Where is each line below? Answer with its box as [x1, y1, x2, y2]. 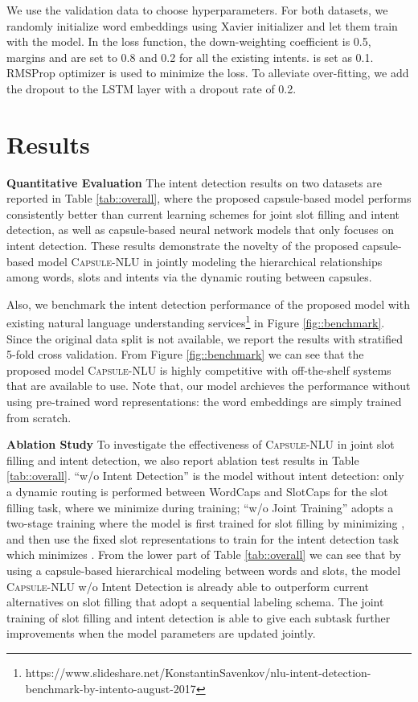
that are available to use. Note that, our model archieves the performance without [6, 377, 411, 394]
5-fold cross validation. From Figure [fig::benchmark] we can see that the [6, 346, 364, 363]
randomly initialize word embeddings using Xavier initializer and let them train [6, 17, 398, 34]
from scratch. [6, 408, 72, 425]
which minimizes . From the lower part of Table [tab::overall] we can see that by [6, 546, 401, 563]
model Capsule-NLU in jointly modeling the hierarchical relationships [37, 252, 383, 269]
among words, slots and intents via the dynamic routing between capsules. [6, 269, 372, 285]
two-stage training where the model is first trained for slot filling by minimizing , [6, 515, 405, 532]
